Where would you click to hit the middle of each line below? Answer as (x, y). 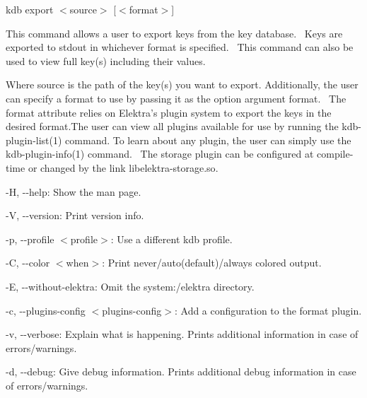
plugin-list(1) (34, 140)
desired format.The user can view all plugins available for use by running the (172, 126)
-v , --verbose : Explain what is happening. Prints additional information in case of (182, 334)
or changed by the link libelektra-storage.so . (123, 167)
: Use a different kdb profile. (171, 239)
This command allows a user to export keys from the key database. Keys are (174, 33)
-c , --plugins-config (46, 310)
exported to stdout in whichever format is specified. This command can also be (180, 47)
